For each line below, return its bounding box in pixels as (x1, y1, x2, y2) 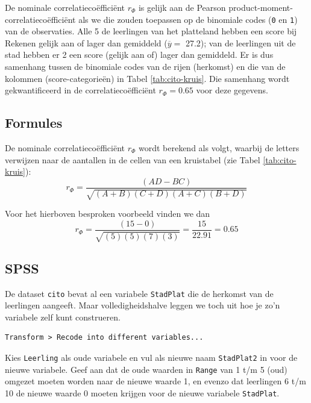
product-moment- (228, 1, 293, 13)
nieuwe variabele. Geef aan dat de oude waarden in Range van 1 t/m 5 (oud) (5, 363, 287, 375)
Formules (5, 113, 63, 132)
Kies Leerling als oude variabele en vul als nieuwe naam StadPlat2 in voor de (5, 351, 298, 363)
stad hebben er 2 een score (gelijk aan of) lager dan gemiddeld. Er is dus (5, 48, 274, 61)
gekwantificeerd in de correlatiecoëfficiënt (5, 84, 156, 96)
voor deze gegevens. (196, 84, 268, 96)
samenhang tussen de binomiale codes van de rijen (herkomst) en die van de (5, 60, 286, 73)
